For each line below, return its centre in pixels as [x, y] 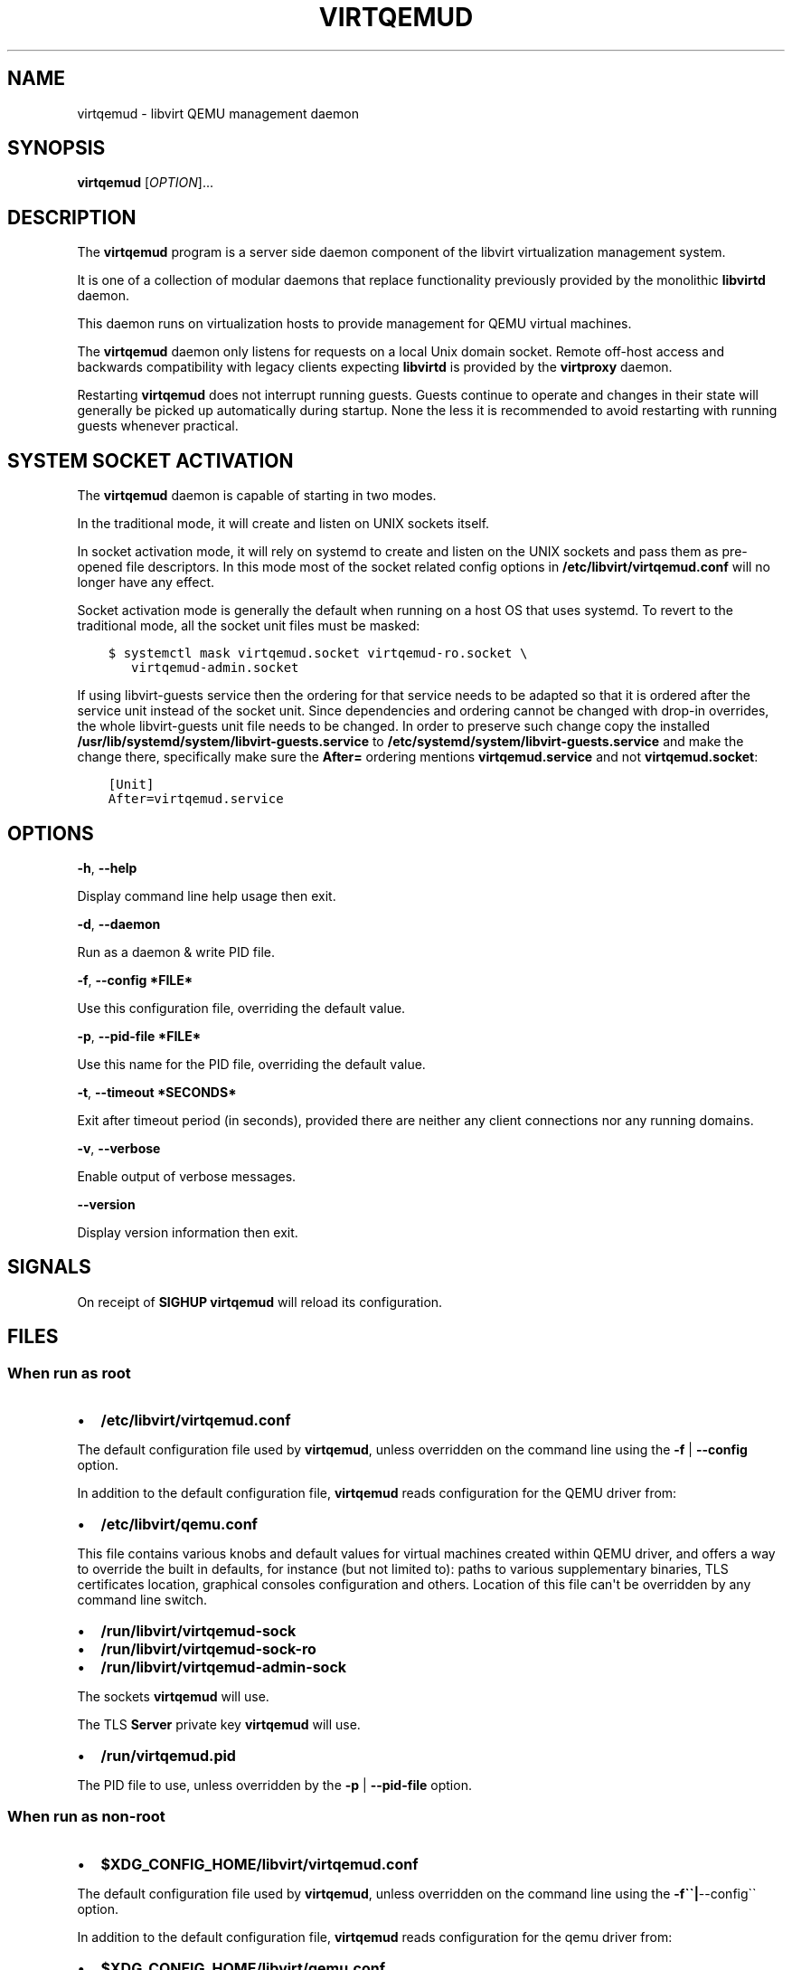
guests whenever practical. [158, 426]
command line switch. [142, 1600]
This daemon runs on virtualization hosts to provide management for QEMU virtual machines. [354, 324]
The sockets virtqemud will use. [173, 1697]
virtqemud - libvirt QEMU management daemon [218, 113]
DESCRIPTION [72, 217]
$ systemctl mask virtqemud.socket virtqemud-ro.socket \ [318, 654]
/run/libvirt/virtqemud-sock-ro [208, 1649]
